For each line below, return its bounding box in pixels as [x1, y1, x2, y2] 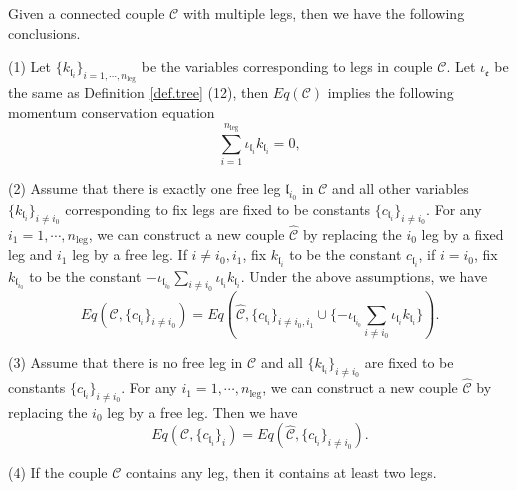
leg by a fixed [421, 223, 504, 244]
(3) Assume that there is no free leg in [8, 352, 243, 373]
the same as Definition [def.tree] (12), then [8, 82, 269, 103]
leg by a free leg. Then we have [107, 401, 298, 422]
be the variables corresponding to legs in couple [141, 56, 433, 77]
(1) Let [8, 56, 51, 77]
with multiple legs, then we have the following [182, 3, 465, 23]
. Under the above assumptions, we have [240, 265, 488, 286]
